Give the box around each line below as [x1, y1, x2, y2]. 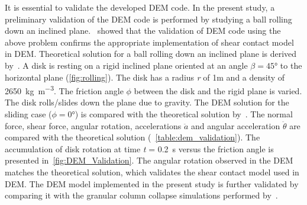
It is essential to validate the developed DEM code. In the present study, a [5, 1, 275, 13]
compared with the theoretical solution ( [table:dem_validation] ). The [5, 131, 260, 143]
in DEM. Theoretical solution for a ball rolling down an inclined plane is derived [5, 47, 297, 60]
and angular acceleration [191, 119, 280, 132]
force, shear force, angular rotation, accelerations [5, 119, 182, 132]
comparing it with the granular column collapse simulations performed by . [5, 189, 278, 201]
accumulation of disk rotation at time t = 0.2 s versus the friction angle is [5, 142, 274, 155]
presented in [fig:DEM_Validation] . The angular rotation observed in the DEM [5, 154, 293, 166]
